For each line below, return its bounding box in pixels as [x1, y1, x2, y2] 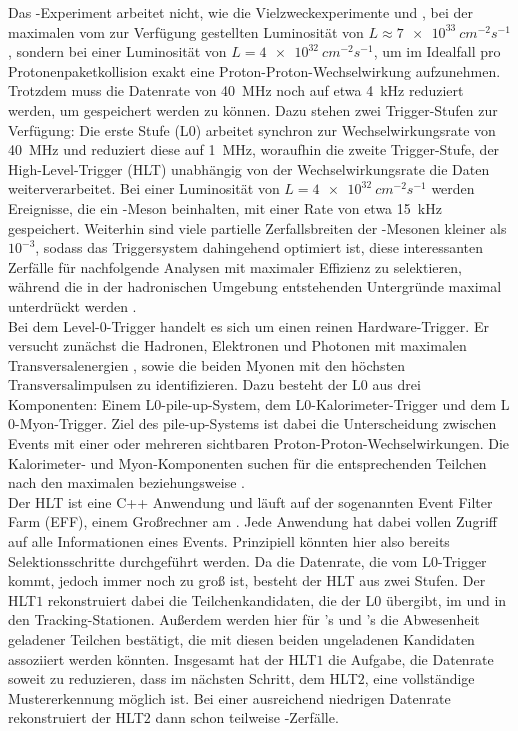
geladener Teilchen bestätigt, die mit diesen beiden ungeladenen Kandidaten [8, 629, 475, 649]
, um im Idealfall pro [373, 41, 501, 62]
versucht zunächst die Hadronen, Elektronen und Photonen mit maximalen [8, 335, 467, 356]
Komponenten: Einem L [8, 393, 155, 414]
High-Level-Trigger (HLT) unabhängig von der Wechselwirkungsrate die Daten [8, 158, 490, 179]
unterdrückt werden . [8, 295, 137, 316]
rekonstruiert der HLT [8, 707, 144, 728]
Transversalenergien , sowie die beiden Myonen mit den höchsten [8, 354, 406, 375]
